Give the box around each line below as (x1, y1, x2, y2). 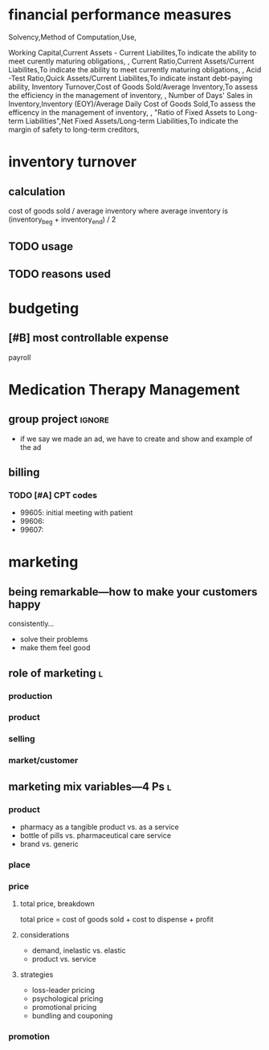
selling (8, 733, 35, 745)
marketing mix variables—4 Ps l (8, 779, 172, 793)
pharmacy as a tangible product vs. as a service (19, 822, 179, 831)
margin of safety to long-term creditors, (8, 125, 140, 134)
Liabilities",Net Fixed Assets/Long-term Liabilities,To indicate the (25, 116, 238, 125)
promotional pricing (31, 1003, 97, 1012)
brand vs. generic (19, 839, 79, 848)
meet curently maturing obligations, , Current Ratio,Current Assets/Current (8, 56, 255, 66)
